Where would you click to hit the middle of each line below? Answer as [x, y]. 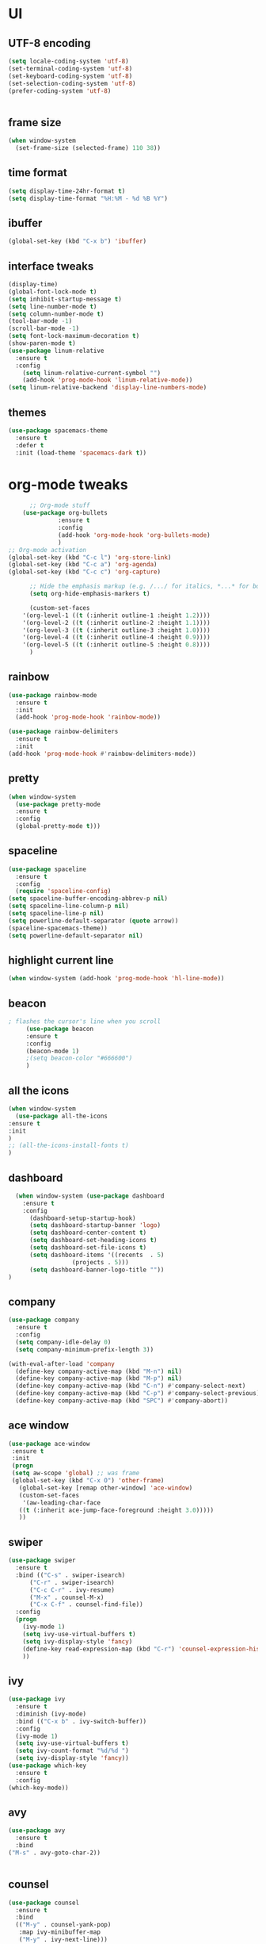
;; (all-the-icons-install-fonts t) [68, 1146]
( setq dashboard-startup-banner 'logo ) [95, 1225]
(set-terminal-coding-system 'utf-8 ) [70, 68]
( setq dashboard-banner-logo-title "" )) [97, 1270]
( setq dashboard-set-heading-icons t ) [93, 1240]
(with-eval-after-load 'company [61, 1364]
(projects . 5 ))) [100, 1262]
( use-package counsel [44, 1903]
